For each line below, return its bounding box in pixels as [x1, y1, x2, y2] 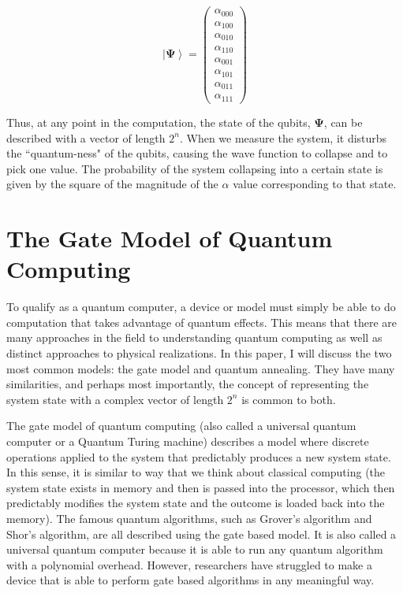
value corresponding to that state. [233, 176, 397, 192]
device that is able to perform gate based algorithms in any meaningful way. [6, 572, 375, 588]
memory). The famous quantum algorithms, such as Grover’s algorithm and [6, 510, 372, 526]
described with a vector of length [6, 129, 166, 146]
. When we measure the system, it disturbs [179, 129, 387, 146]
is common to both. [241, 391, 336, 407]
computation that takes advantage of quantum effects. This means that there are [6, 313, 397, 330]
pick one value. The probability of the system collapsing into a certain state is [6, 160, 383, 176]
